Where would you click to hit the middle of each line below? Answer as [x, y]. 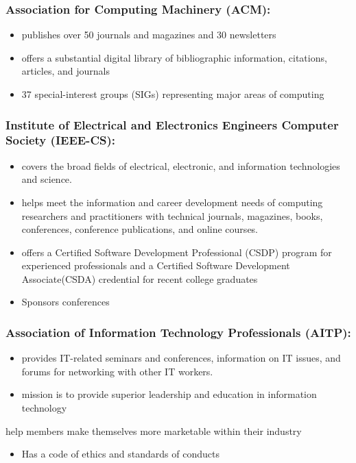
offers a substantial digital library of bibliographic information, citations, [174, 57]
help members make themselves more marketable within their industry [154, 430]
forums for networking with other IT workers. [117, 371]
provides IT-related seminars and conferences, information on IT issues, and [181, 358]
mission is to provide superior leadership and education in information [169, 394]
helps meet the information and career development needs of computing [172, 202]
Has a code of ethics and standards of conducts [120, 454]
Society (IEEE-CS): [60, 140]
